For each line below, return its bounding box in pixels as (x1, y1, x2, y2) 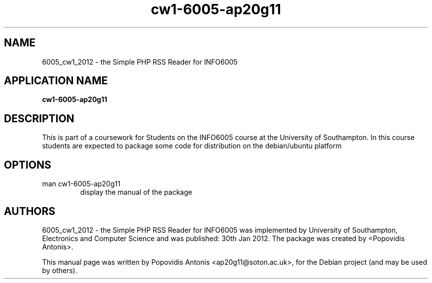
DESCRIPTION (4, 112, 74, 125)
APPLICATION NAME (4, 74, 108, 87)
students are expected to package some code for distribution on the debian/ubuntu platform (42, 141, 342, 150)
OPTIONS (4, 158, 51, 171)
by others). (42, 266, 77, 275)
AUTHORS (4, 205, 56, 217)
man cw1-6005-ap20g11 (42, 179, 120, 188)
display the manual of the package (80, 188, 192, 197)
